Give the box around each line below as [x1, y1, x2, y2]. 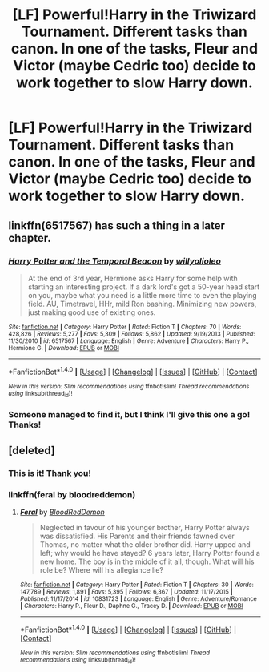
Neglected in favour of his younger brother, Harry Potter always [39, 523, 250, 533]
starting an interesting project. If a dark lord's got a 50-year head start [27, 282, 260, 292]
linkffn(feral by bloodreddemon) [8, 489, 136, 501]
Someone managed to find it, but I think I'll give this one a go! [8, 408, 251, 420]
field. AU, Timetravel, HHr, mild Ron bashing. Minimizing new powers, [27, 299, 257, 308]
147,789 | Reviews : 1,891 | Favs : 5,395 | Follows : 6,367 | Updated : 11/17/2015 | [19, 588, 234, 596]
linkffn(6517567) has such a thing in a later [8, 219, 226, 232]
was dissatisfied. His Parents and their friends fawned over [39, 531, 235, 541]
